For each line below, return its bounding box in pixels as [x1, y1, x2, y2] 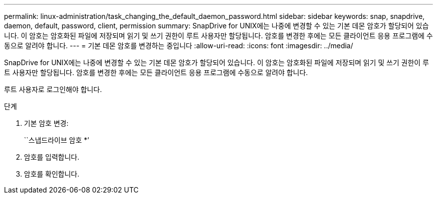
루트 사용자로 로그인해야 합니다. [4, 85, 102, 94]
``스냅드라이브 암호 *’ [24, 136, 89, 144]
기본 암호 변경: [24, 119, 69, 127]
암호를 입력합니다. [24, 153, 80, 161]
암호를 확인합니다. [24, 170, 80, 178]
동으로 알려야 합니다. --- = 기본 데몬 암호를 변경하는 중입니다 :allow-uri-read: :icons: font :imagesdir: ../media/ [4, 41, 353, 50]
